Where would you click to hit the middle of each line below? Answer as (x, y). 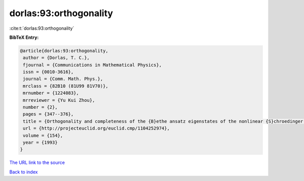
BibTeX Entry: (24, 37)
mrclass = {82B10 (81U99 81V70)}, (66, 86)
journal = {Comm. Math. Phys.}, (63, 79)
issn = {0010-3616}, (48, 72)
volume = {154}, (43, 135)
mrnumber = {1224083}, (51, 93)
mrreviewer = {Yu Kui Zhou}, (59, 100)
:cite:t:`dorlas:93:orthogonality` (42, 28)
